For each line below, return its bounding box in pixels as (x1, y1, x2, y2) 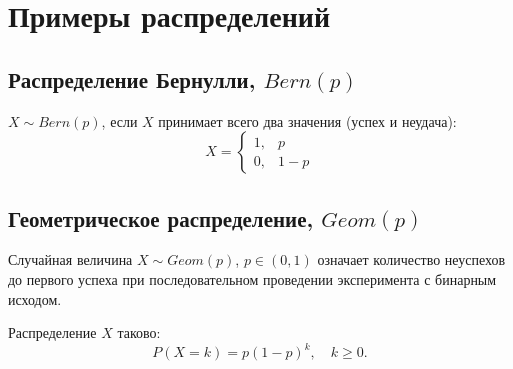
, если (101, 110, 138, 131)
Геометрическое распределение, (8, 202, 314, 233)
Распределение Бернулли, (8, 63, 256, 94)
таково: (117, 322, 161, 343)
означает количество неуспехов (317, 249, 506, 270)
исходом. (8, 288, 62, 309)
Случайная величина (8, 249, 133, 270)
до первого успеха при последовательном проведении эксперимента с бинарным (8, 268, 497, 289)
